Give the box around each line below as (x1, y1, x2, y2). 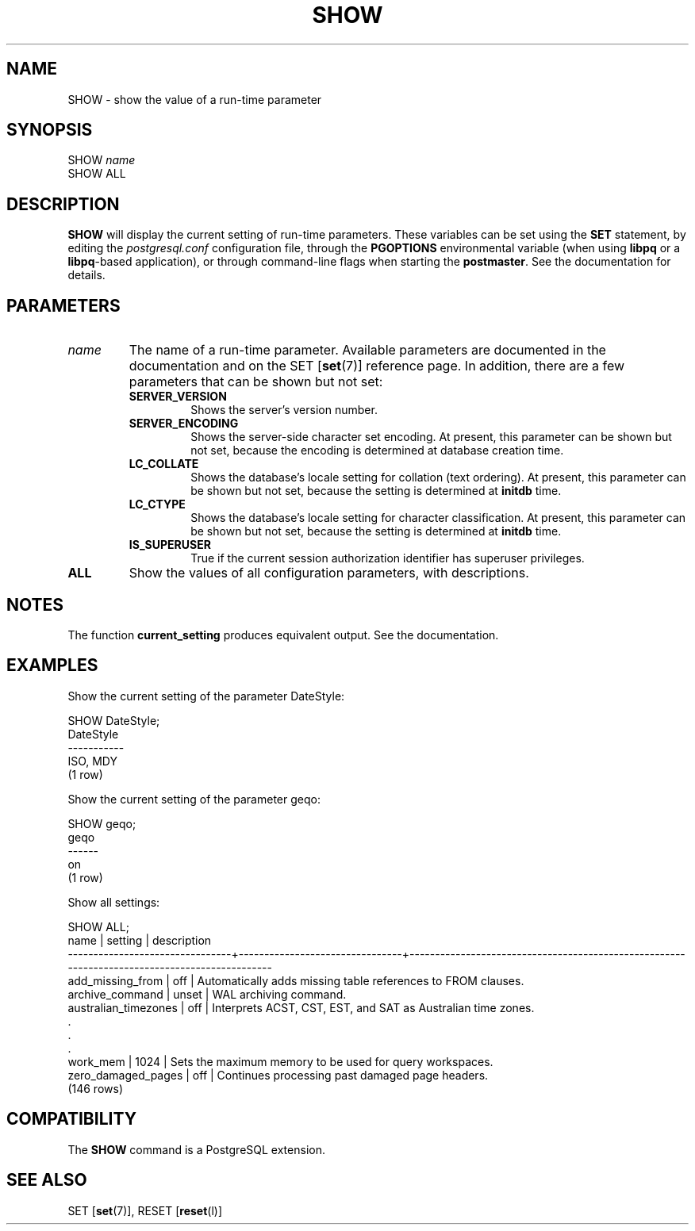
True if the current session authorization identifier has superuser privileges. (190, 551, 585, 566)
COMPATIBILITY (6, 1109, 136, 1129)
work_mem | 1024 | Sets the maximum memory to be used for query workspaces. (67, 1054, 493, 1068)
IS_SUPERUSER (129, 538, 211, 552)
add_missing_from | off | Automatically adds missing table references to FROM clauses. (67, 973, 524, 987)
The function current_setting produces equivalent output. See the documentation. (67, 627, 499, 642)
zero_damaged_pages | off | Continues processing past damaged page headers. (67, 1068, 489, 1082)
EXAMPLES (6, 655, 98, 676)
